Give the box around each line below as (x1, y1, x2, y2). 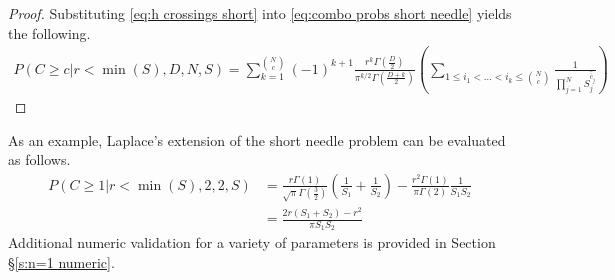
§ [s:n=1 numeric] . (8, 252, 115, 273)
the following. (8, 22, 91, 43)
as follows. (8, 149, 71, 170)
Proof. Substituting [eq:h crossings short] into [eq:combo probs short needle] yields (8, 3, 512, 23)
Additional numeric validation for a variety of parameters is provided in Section (8, 232, 496, 253)
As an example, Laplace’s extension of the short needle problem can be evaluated (8, 129, 506, 150)
